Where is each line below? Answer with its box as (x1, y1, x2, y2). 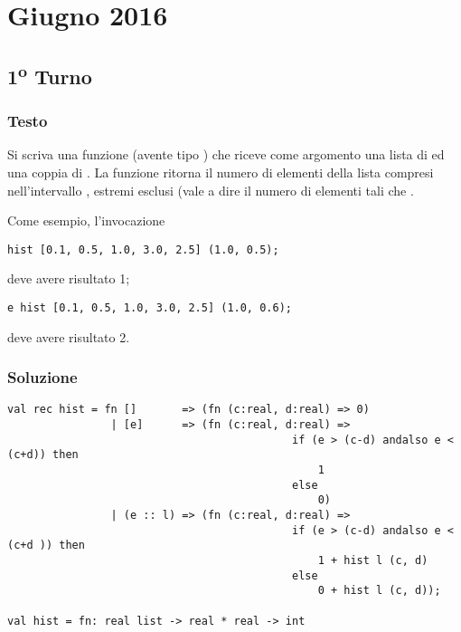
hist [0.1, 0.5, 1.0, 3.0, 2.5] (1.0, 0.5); (7, 243, 279, 256)
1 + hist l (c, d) (317, 554, 428, 568)
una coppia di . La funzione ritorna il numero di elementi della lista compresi (7, 162, 434, 181)
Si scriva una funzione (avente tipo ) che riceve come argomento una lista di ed (7, 145, 445, 164)
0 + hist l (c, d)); (317, 584, 441, 598)
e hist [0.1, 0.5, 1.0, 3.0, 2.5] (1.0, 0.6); (7, 302, 292, 314)
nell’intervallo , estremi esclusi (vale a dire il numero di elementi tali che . (7, 180, 414, 199)
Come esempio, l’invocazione (7, 211, 165, 230)
